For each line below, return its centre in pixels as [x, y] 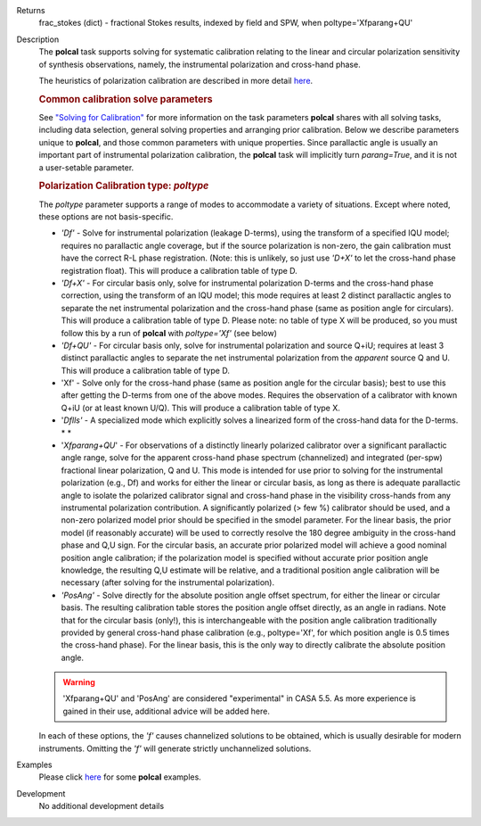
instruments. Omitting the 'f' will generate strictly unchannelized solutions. [175, 748]
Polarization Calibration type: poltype [124, 186]
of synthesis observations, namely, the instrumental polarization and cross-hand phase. [200, 64]
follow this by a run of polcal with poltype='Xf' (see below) [169, 333]
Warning [79, 682]
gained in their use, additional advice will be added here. [167, 711]
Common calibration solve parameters [126, 99]
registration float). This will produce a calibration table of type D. [179, 270]
